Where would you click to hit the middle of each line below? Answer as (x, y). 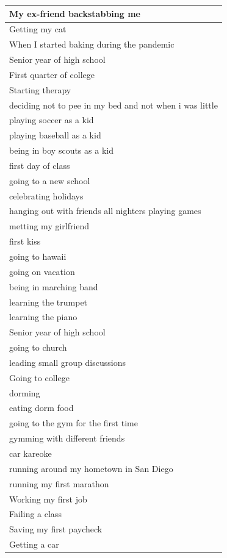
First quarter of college (52, 74)
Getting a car (34, 544)
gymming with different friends (67, 438)
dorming (25, 392)
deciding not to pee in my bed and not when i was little (113, 105)
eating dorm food (41, 408)
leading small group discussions (67, 362)
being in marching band (54, 286)
